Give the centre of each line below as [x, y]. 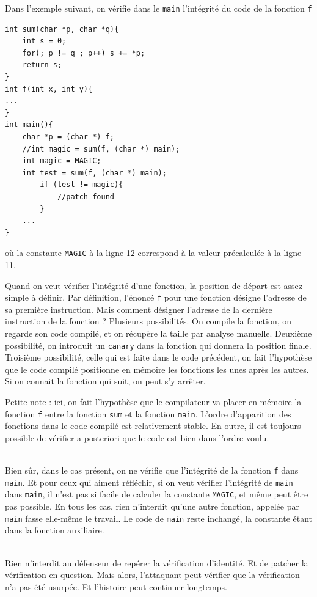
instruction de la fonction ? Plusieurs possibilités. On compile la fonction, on [148, 321]
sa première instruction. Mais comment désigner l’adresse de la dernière [139, 309]
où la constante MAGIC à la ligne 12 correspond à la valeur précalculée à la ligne [153, 253]
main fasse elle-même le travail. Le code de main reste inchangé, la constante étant [159, 518]
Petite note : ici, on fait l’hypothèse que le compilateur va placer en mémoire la [153, 402]
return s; [42, 65]
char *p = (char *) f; [68, 137]
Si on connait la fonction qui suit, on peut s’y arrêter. [105, 381]
